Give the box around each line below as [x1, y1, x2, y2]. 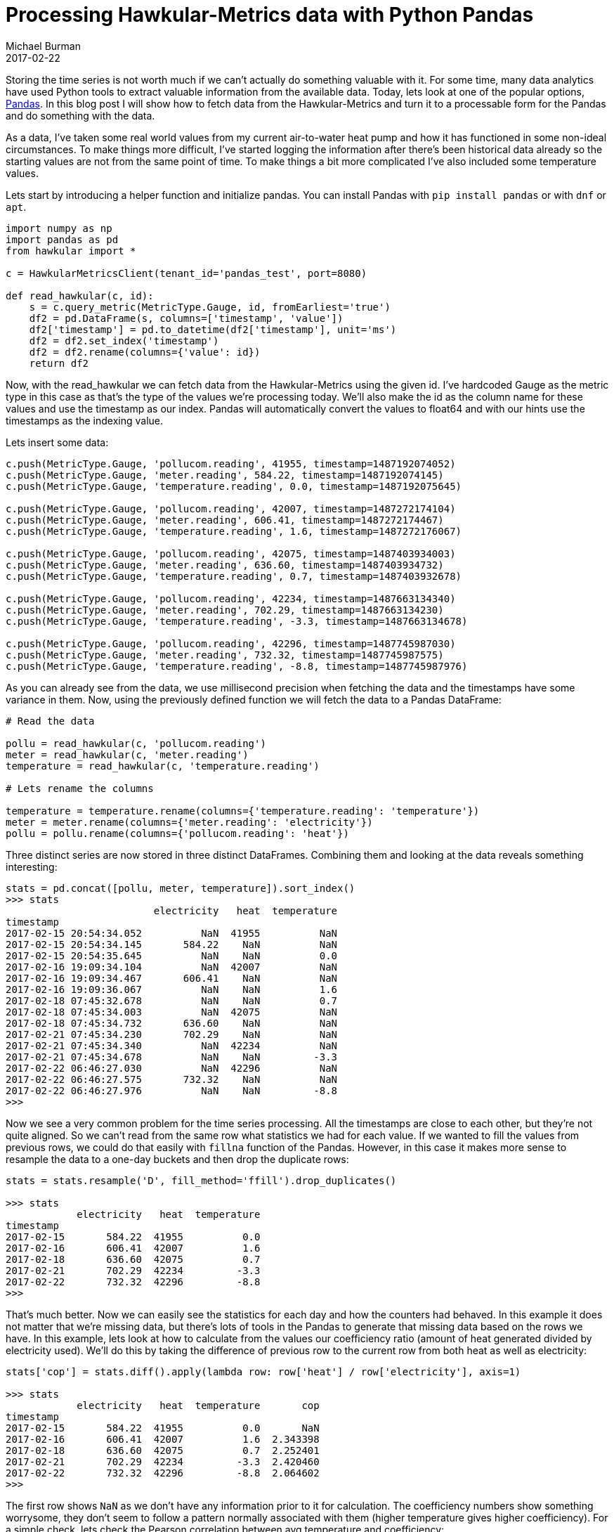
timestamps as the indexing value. [6, 414, 164, 427]
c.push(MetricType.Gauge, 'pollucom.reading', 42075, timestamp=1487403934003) [6, 547, 456, 559]
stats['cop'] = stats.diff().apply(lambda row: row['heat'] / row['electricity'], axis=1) [6, 1365, 521, 1377]
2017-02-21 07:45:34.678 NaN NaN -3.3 [6, 1051, 338, 1063]
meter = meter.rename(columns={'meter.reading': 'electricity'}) [6, 816, 373, 828]
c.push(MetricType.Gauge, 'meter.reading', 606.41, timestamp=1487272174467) [6, 514, 444, 526]
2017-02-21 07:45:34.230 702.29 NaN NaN [6, 1028, 338, 1040]
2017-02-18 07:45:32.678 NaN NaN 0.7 [6, 994, 338, 1006]
